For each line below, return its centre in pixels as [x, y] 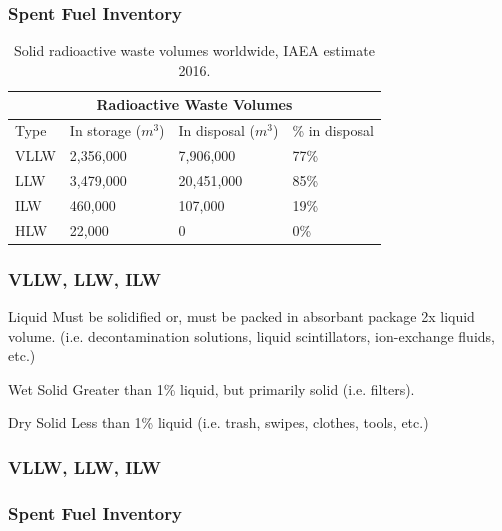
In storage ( [105, 130]
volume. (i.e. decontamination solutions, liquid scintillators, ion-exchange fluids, [251, 335]
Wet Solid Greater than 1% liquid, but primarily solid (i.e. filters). [211, 388]
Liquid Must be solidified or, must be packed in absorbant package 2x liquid [241, 315]
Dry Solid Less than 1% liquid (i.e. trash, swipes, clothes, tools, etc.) [218, 422]
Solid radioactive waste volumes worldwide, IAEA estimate [194, 50]
